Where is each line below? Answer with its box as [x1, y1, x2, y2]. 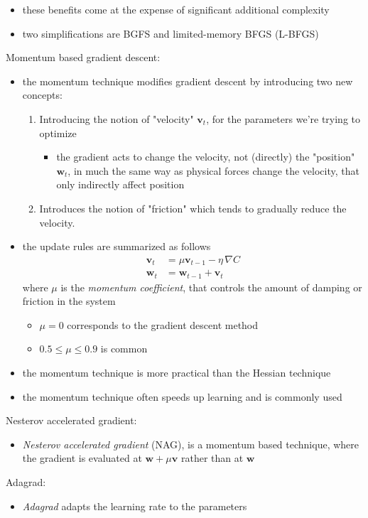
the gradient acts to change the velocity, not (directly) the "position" [56, 149, 355, 164]
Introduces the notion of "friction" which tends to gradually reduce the [39, 200, 347, 215]
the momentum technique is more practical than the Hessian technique [22, 365, 331, 380]
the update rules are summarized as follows [22, 239, 211, 254]
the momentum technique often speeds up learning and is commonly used [22, 389, 342, 404]
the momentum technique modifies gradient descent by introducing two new [22, 73, 353, 88]
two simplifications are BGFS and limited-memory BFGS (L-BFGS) [22, 26, 319, 41]
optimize [39, 125, 77, 140]
